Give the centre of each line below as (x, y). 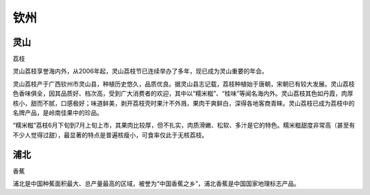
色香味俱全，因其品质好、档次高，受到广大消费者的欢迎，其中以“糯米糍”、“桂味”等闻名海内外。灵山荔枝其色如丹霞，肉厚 (183, 93)
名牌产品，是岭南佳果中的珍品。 (58, 113)
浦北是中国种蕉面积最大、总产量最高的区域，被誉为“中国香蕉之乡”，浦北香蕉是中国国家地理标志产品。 (157, 184)
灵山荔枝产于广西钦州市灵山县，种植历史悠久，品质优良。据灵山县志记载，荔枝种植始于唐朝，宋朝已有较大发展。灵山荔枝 (184, 84)
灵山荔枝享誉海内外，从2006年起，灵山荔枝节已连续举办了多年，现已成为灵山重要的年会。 (140, 71)
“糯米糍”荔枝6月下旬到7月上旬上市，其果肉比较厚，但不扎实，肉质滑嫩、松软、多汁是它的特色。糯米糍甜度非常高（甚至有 (184, 125)
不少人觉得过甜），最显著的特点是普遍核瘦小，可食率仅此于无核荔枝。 (110, 135)
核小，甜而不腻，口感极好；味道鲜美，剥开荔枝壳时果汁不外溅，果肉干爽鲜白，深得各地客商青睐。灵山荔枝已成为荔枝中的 (184, 103)
